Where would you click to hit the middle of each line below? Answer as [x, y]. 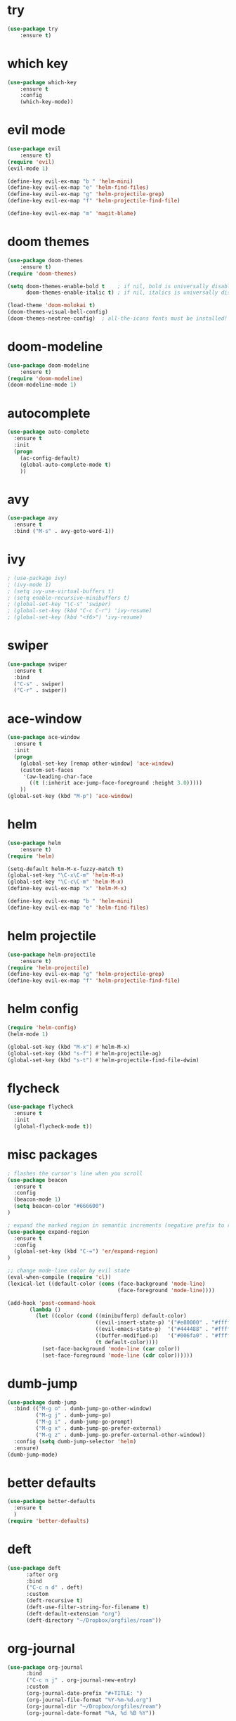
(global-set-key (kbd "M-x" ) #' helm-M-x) [69, 1047]
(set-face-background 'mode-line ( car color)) [111, 1348]
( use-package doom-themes [45, 260]
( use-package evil [34, 149]
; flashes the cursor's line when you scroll [75, 1173]
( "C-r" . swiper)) [41, 690]
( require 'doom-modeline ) [45, 378]
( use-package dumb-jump [42, 1402]
